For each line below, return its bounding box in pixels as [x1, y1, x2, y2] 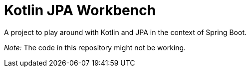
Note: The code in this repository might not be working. [4, 43, 186, 52]
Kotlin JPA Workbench [4, 2, 156, 19]
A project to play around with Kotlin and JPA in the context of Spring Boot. [4, 28, 247, 36]
